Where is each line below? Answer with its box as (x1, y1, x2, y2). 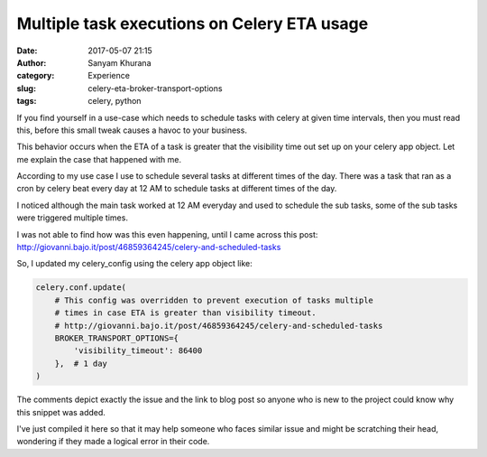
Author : (16, 57, 47, 68)
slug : (16, 82, 36, 94)
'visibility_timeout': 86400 (73, 346, 203, 356)
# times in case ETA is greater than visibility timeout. (54, 308, 317, 318)
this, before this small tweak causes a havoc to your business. (16, 125, 248, 135)
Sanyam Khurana (87, 57, 152, 68)
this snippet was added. (16, 406, 106, 417)
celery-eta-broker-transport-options (87, 82, 223, 94)
